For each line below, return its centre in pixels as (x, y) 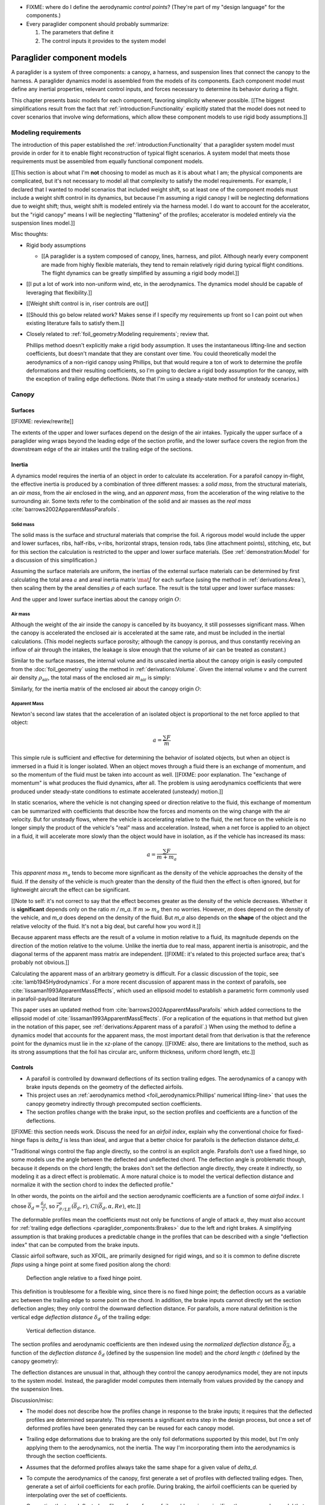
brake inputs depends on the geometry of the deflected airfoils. (105, 1087)
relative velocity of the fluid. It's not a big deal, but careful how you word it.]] (106, 926)
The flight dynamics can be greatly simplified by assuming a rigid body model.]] (140, 273)
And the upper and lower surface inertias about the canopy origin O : (96, 599)
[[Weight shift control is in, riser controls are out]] (87, 303)
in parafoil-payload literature (46, 999)
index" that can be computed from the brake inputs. (75, 1245)
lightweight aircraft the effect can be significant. (71, 890)
